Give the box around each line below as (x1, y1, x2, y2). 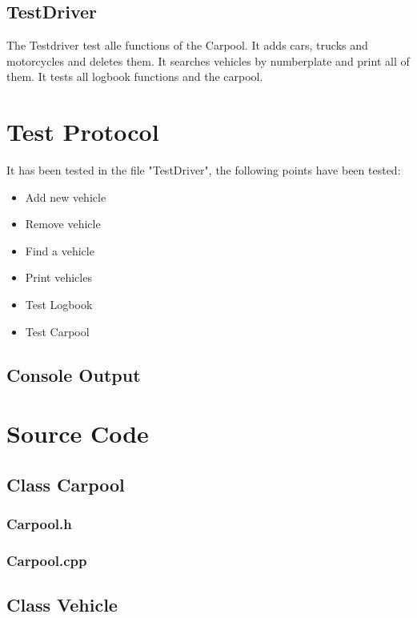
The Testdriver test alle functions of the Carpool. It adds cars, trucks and (6, 37, 368, 54)
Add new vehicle (25, 188, 106, 205)
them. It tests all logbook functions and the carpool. (6, 68, 263, 85)
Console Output (6, 362, 141, 387)
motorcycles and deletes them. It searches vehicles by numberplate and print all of (6, 52, 410, 69)
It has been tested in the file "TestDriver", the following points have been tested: (6, 162, 401, 179)
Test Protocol (6, 115, 159, 148)
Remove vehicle (25, 215, 101, 232)
